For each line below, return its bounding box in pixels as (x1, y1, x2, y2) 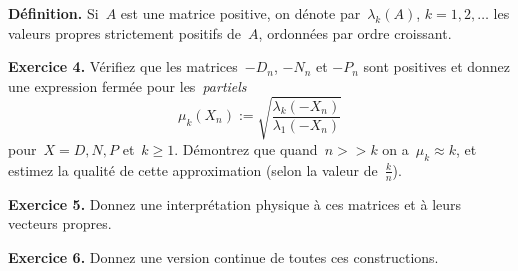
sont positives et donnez (363, 56, 511, 77)
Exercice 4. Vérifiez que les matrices (8, 56, 238, 77)
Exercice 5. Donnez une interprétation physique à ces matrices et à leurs (8, 193, 462, 214)
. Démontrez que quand (174, 138, 318, 159)
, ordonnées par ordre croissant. (258, 22, 452, 43)
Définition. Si (8, 3, 99, 23)
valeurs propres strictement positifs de (8, 22, 242, 43)
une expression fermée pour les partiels (8, 75, 247, 96)
